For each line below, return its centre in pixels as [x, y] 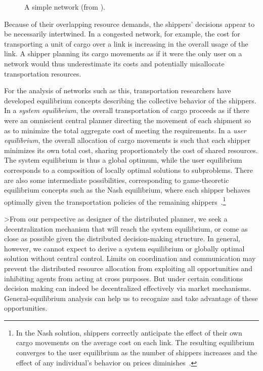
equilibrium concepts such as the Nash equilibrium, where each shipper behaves [127, 190]
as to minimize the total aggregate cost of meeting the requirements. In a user [125, 130]
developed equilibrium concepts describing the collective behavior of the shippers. [130, 100]
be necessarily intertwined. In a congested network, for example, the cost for [122, 34]
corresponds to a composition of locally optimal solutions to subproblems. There [128, 170]
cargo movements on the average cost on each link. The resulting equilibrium [135, 342]
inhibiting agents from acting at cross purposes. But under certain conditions [124, 278]
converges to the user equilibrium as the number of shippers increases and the [137, 353]
